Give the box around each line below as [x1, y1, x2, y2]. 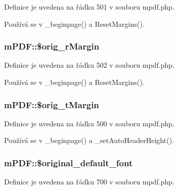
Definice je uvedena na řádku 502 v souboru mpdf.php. [4, 60, 174, 70]
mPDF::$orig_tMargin [4, 98, 99, 111]
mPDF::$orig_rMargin [4, 40, 100, 53]
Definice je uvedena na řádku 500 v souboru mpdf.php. [4, 118, 174, 128]
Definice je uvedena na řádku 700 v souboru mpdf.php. [4, 176, 174, 187]
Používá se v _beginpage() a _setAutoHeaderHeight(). [4, 135, 174, 146]
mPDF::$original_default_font [4, 156, 133, 169]
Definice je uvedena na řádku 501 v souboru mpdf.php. [4, 2, 174, 12]
